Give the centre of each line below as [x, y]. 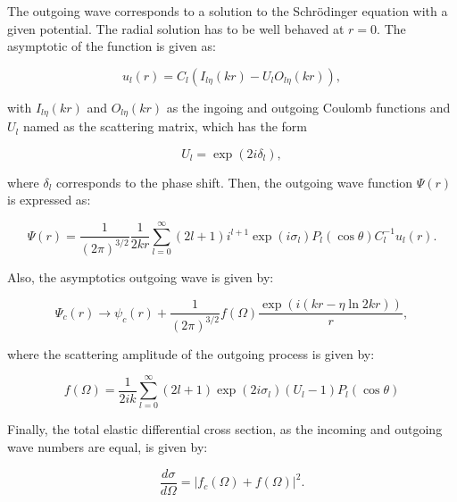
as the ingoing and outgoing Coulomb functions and [308, 107]
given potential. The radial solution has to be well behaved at [176, 28]
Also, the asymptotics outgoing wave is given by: [141, 276]
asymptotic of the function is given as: [112, 46]
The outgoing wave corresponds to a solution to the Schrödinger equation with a [228, 11]
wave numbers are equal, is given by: [108, 447]
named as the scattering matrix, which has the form [165, 126]
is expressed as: [49, 200]
